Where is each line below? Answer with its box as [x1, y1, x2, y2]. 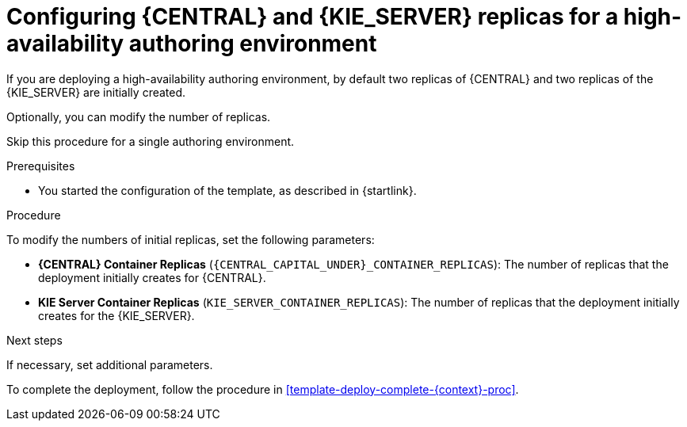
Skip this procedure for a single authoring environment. [6, 134, 295, 148]
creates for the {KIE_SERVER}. [38, 308, 195, 322]
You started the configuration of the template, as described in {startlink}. [38, 183, 417, 197]
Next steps [6, 333, 63, 347]
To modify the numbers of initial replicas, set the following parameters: [6, 232, 375, 246]
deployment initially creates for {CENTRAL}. [38, 270, 266, 284]
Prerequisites [6, 158, 75, 173]
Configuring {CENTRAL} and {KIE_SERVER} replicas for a [6, 3, 619, 30]
